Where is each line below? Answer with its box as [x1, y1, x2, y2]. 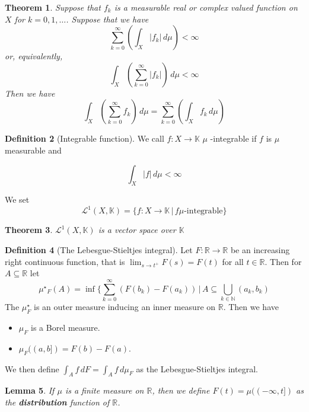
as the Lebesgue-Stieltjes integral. [136, 362, 258, 375]
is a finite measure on [65, 384, 144, 397]
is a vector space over [98, 223, 176, 236]
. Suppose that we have [66, 12, 149, 25]
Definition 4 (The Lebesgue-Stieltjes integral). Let [5, 244, 193, 256]
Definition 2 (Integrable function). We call [5, 132, 164, 145]
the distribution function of [5, 395, 110, 408]
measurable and [5, 143, 62, 156]
